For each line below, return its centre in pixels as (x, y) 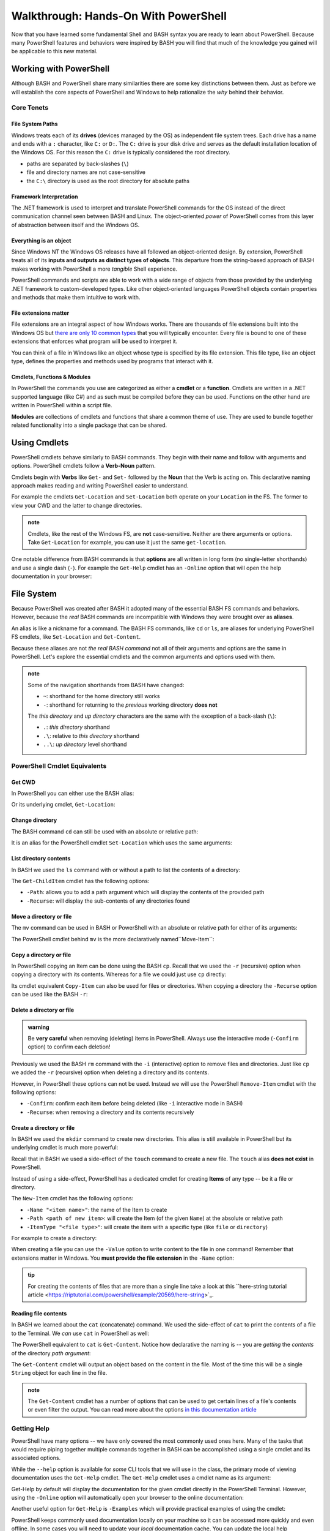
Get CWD (24, 782)
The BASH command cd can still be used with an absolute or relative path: (105, 831)
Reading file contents (39, 1313)
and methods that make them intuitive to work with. (76, 298)
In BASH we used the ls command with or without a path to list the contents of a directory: (126, 870)
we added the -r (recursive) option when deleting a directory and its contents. (110, 1072)
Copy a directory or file (41, 955)
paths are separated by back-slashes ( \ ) (78, 164)
